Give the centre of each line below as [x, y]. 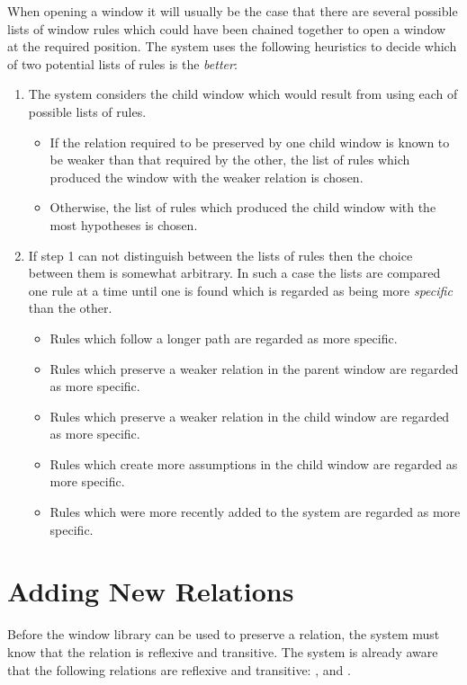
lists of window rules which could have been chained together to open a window [227, 28]
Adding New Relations [151, 591]
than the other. [70, 308]
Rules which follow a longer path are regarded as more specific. [224, 338]
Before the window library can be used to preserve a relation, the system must [224, 634]
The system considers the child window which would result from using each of [243, 94]
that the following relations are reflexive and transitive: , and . [179, 669]
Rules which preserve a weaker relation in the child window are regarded [250, 416]
